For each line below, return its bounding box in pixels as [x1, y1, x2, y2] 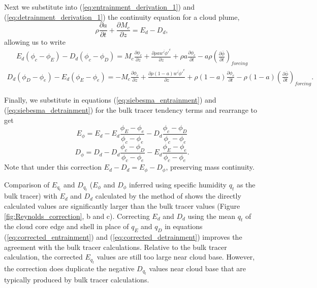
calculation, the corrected [4, 251, 83, 262]
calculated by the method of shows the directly [95, 190, 241, 201]
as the [236, 179, 256, 189]
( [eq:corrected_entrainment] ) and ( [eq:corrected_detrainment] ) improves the [4, 232, 242, 242]
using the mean [187, 210, 236, 221]
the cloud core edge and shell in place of [4, 221, 129, 232]
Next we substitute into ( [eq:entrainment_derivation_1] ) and [4, 2, 195, 12]
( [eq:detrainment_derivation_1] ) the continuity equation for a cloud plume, [4, 11, 240, 22]
